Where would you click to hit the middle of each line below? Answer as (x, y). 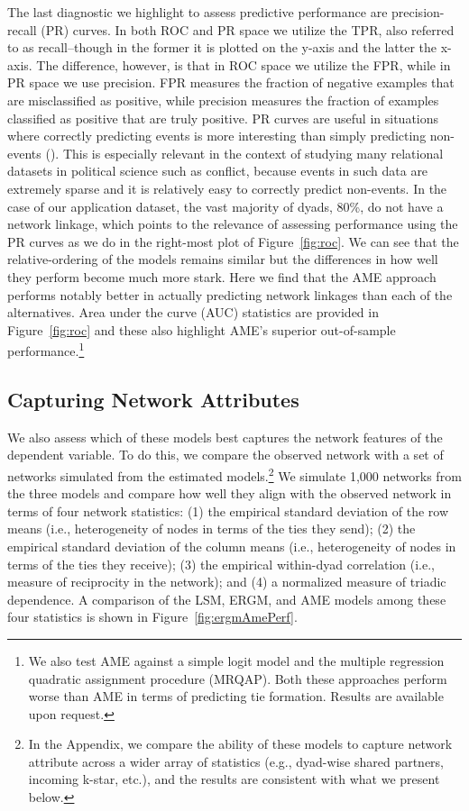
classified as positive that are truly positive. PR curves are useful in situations (223, 118)
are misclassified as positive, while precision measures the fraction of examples (223, 100)
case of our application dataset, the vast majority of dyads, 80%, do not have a (225, 206)
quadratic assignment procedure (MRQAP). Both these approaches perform (238, 678)
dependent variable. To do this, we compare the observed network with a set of (225, 455)
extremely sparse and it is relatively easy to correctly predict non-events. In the (227, 188)
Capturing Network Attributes (153, 399)
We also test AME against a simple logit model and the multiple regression (236, 660)
